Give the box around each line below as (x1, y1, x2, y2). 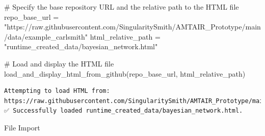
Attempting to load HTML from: (4, 87, 110, 95)
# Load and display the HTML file (4, 58, 114, 69)
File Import (4, 122, 40, 132)
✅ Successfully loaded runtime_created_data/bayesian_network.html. (4, 107, 243, 115)
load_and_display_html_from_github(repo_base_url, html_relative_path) (4, 68, 246, 79)
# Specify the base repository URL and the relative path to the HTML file (4, 2, 239, 12)
